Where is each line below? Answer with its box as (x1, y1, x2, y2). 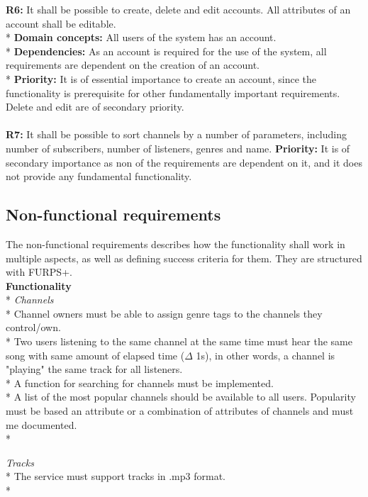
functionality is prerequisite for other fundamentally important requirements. (6, 85, 340, 100)
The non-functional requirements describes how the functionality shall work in (6, 236, 345, 251)
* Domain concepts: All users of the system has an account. (6, 30, 277, 45)
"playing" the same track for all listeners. (6, 362, 183, 376)
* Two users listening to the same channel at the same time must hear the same (6, 334, 352, 349)
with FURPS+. (6, 264, 72, 279)
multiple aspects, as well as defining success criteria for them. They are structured (6, 250, 362, 265)
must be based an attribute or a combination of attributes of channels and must (6, 403, 354, 418)
